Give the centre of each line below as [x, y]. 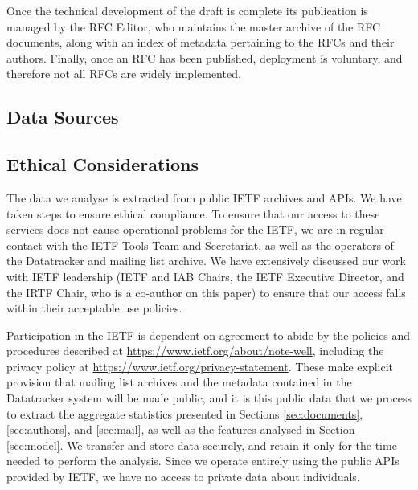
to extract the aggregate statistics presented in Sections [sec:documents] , [185, 413]
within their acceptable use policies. [94, 308]
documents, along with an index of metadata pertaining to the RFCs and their [201, 42]
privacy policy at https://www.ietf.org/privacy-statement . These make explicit [200, 366]
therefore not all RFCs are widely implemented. [124, 73]
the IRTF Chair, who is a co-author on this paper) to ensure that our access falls [206, 292]
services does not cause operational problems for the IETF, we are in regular [195, 229]
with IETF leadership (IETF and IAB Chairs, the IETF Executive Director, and [205, 276]
